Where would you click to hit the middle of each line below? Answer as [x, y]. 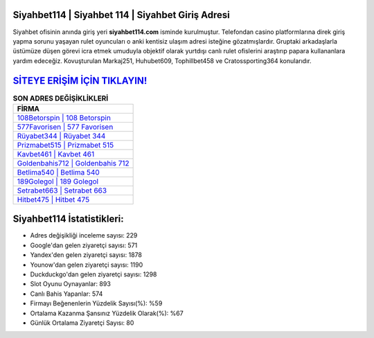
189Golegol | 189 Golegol [58, 181]
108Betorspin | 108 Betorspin [64, 118]
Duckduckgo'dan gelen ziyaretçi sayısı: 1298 [93, 274]
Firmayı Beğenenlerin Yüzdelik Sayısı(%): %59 [96, 303]
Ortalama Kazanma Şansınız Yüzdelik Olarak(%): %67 [107, 313]
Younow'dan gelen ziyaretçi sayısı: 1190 [87, 265]
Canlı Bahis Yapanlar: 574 [66, 294]
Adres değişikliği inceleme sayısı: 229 [84, 235]
